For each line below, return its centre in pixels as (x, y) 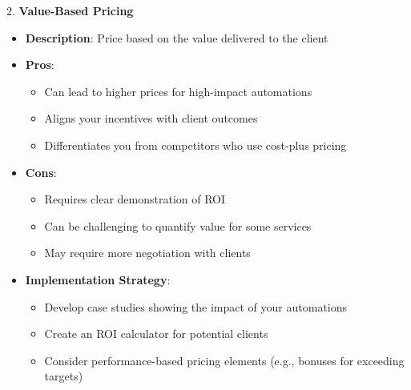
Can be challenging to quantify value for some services (178, 225)
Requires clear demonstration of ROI (135, 199)
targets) (64, 376)
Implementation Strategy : (98, 279)
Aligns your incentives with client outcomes (151, 118)
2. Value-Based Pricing (70, 10)
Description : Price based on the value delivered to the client (177, 37)
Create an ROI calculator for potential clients (156, 334)
